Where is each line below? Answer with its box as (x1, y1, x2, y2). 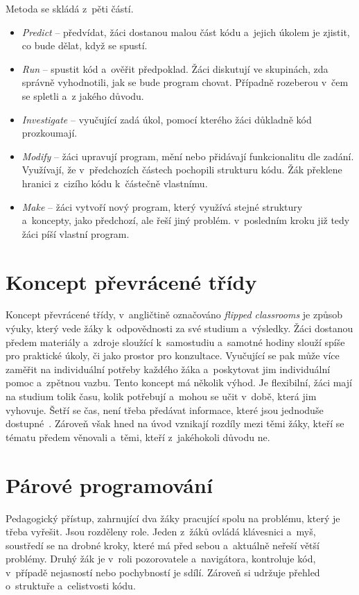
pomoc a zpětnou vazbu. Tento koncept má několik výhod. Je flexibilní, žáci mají (6, 375, 352, 390)
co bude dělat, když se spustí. (21, 38, 148, 53)
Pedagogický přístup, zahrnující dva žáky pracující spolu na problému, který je (6, 510, 340, 525)
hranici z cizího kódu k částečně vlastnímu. (21, 175, 208, 190)
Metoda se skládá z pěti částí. (6, 1, 134, 15)
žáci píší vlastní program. (21, 226, 130, 241)
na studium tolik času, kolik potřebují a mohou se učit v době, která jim (6, 389, 317, 403)
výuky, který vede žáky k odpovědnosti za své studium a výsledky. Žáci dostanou (6, 321, 353, 336)
